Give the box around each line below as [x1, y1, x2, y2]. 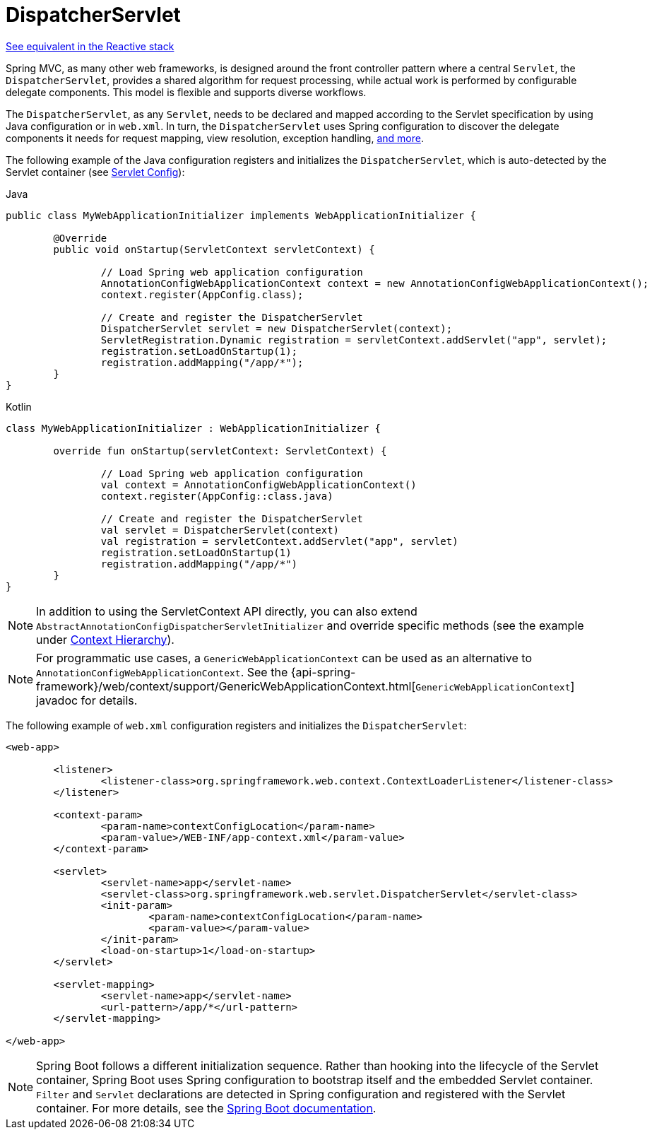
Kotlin [6, 400, 32, 413]
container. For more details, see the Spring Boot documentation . [36, 1100, 377, 1115]
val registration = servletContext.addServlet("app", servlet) [100, 535, 458, 547]
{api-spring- [290, 664, 356, 679]
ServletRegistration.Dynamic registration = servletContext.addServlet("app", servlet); [100, 334, 607, 346]
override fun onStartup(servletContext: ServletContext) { [53, 445, 387, 457]
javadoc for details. [36, 693, 138, 707]
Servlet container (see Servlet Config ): [6, 165, 185, 178]
